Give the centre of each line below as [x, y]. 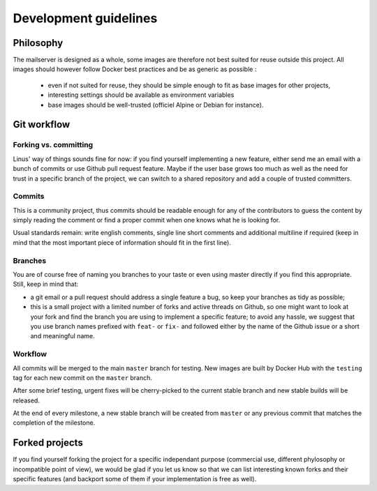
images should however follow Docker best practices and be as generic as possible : [135, 69]
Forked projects [48, 443]
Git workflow [42, 124]
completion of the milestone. [54, 423]
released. [26, 400]
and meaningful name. [62, 336]
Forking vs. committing [53, 145]
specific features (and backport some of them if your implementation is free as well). [135, 479]
